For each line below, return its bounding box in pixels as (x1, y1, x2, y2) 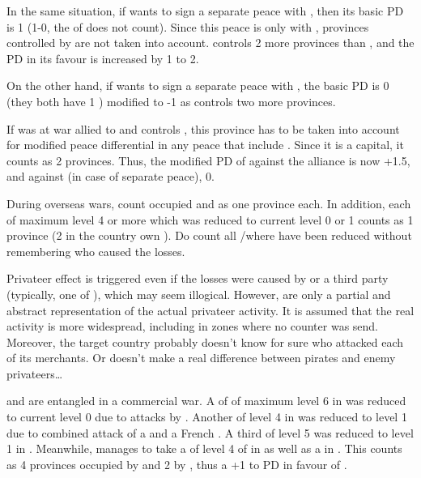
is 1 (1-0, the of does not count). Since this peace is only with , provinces (6, 18, 369, 35)
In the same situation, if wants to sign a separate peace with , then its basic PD (6, 2, 404, 19)
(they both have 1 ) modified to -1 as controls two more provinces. (6, 92, 336, 109)
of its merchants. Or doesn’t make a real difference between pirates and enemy (6, 349, 396, 366)
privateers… (6, 365, 63, 382)
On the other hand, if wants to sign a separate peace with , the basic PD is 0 (6, 77, 389, 94)
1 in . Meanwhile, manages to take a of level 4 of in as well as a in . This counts (6, 440, 402, 457)
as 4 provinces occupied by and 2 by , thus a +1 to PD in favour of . (6, 455, 347, 472)
